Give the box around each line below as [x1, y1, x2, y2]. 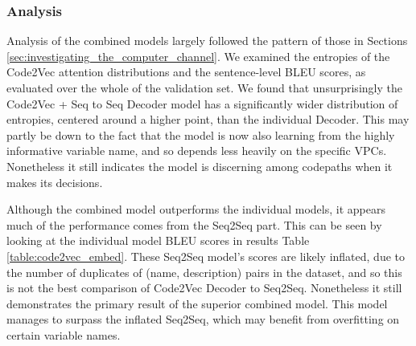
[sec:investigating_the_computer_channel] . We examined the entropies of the [6, 47, 390, 64]
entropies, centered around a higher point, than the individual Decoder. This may [6, 111, 410, 128]
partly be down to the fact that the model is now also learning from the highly [6, 126, 395, 143]
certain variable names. [6, 326, 121, 343]
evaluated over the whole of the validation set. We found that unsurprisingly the [6, 79, 402, 96]
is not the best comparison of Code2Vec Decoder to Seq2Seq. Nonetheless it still [6, 279, 402, 296]
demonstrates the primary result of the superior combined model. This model [6, 295, 388, 311]
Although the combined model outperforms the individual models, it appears [6, 201, 385, 218]
